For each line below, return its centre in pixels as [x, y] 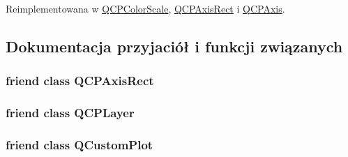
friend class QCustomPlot [80, 144]
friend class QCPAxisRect [80, 81]
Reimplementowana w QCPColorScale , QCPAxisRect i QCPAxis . [145, 8]
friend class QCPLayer [70, 113]
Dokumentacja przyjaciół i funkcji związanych [174, 46]
